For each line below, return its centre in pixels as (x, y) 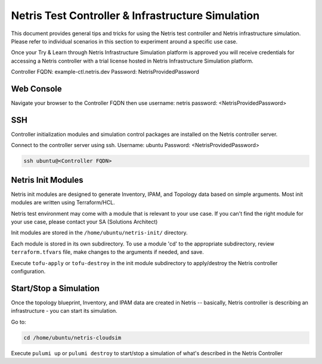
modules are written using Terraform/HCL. (63, 203)
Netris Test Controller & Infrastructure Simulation (135, 15)
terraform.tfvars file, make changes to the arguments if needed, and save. (107, 252)
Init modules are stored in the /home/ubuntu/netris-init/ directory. (99, 233)
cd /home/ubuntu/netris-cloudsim (72, 337)
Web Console (36, 88)
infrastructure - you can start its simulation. (64, 311)
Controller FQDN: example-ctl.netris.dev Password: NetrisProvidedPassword (105, 72)
